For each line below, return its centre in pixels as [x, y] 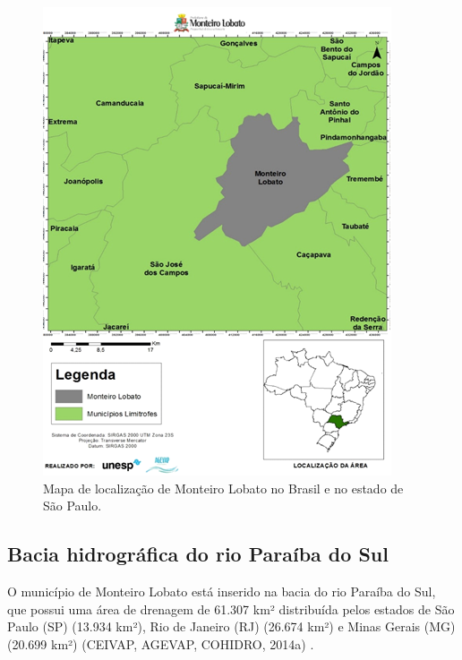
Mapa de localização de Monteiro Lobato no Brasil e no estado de [223, 488]
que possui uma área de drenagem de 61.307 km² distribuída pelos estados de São [231, 609]
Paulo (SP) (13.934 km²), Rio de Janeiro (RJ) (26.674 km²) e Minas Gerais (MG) [231, 626]
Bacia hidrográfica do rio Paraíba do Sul [198, 554]
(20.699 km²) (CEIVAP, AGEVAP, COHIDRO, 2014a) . [161, 643]
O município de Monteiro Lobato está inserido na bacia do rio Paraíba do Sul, [222, 591]
